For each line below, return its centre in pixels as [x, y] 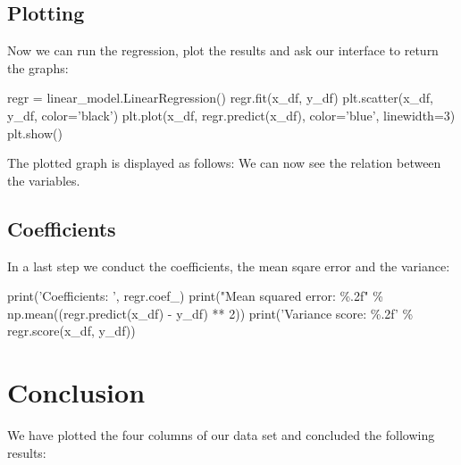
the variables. [44, 180]
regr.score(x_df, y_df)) [71, 331]
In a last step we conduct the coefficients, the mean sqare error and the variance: [229, 266]
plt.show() [35, 133]
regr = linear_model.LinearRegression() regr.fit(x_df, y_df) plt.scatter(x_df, [221, 98]
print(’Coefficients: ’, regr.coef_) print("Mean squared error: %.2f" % [195, 296]
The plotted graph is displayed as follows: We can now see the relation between [224, 163]
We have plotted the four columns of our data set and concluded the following [221, 435]
